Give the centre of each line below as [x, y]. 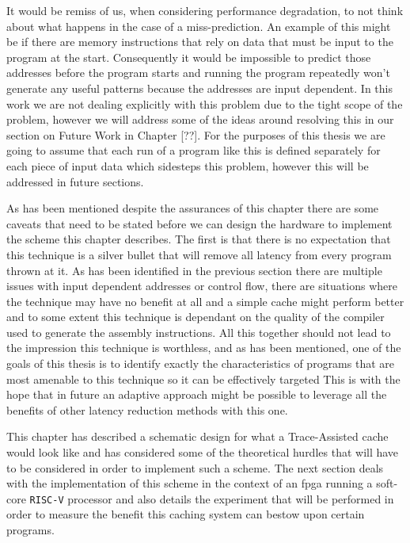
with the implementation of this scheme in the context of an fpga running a [190, 483]
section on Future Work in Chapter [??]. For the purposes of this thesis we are [196, 134]
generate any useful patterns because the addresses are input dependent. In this [199, 88]
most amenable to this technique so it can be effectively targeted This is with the [203, 379]
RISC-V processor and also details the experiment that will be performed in [212, 498]
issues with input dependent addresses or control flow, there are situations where [202, 286]
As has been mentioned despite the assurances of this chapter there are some [193, 208]
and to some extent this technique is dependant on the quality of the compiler [196, 317]
